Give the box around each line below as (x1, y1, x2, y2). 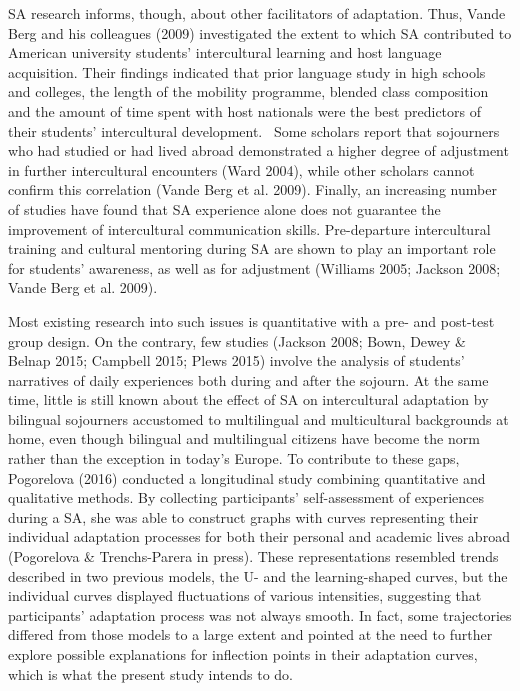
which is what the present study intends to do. (8, 663, 294, 684)
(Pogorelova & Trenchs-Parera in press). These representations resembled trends (8, 546, 499, 567)
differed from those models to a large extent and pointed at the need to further (8, 624, 493, 645)
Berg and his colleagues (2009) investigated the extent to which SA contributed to (8, 22, 512, 43)
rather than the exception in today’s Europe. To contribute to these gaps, (8, 448, 460, 469)
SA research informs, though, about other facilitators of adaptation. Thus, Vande (8, 3, 506, 23)
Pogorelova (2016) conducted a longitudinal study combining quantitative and (8, 467, 486, 488)
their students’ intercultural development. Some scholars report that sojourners (8, 120, 500, 141)
